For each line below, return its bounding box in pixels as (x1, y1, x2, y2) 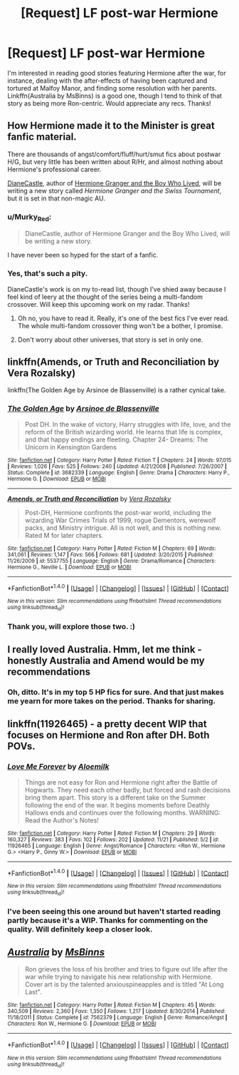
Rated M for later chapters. (24, 531, 104, 539)
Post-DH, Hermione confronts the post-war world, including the (24, 508, 212, 516)
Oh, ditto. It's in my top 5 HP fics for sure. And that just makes (7, 687, 224, 697)
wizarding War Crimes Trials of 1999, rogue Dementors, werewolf (24, 516, 216, 524)
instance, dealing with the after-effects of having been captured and (7, 76, 208, 85)
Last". (24, 988, 42, 997)
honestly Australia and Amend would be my (7, 655, 205, 667)
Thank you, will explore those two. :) (7, 621, 135, 631)
